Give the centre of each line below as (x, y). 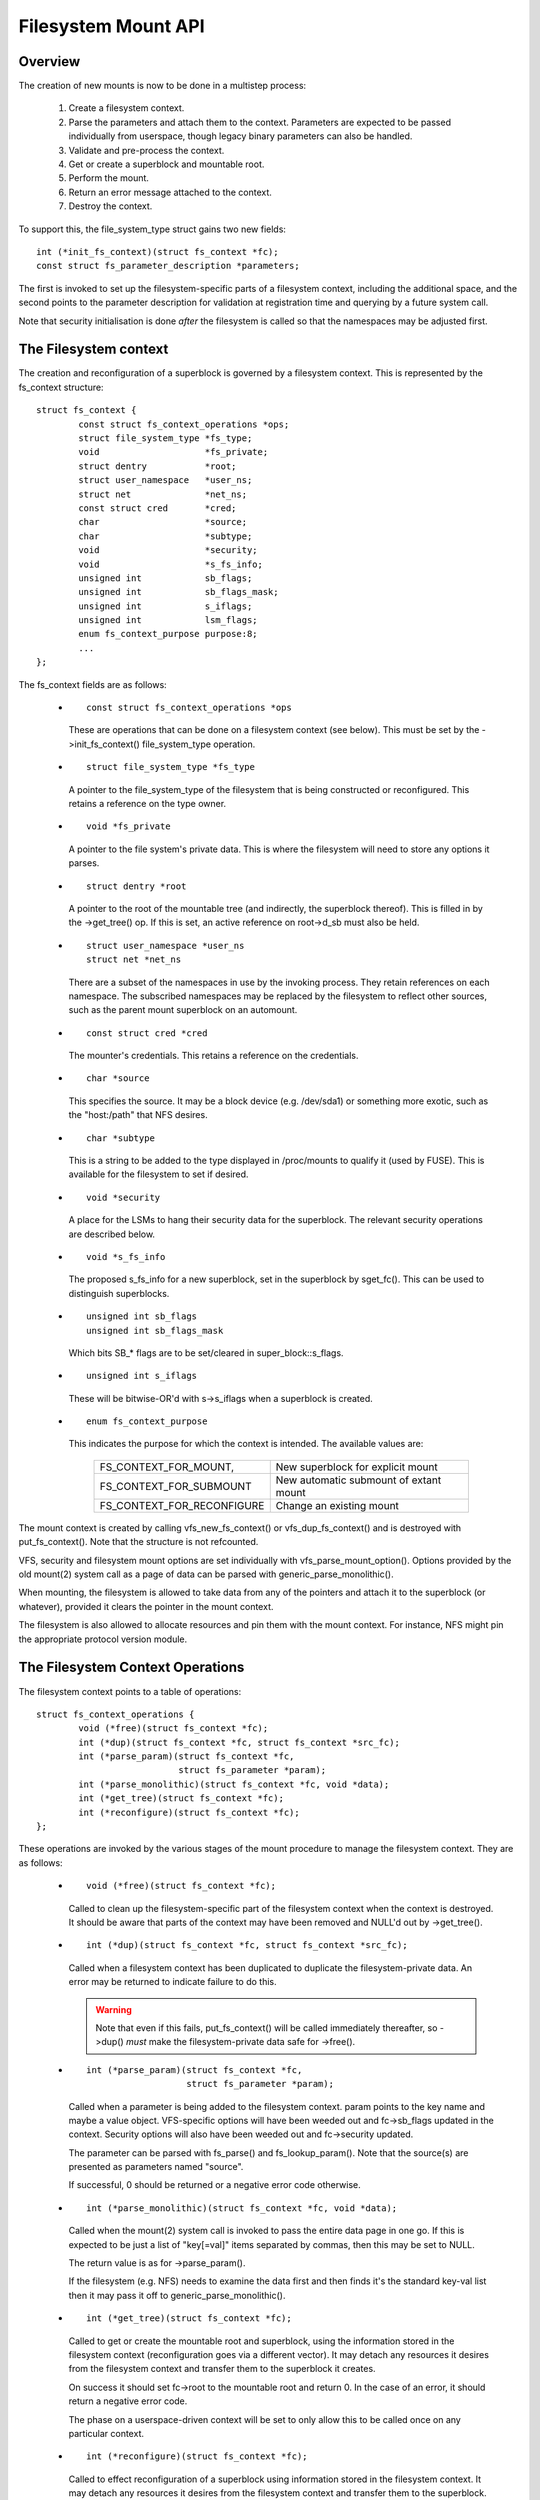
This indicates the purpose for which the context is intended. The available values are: (246, 1444)
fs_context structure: (61, 387)
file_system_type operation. (198, 744)
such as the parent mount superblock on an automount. (183, 1010)
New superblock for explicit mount (357, 1467)
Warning (113, 2009)
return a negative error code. (128, 2401)
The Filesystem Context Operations (131, 1667)
